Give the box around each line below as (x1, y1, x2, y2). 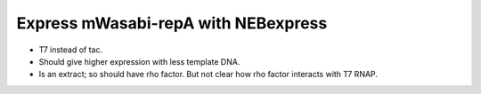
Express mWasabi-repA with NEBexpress (16, 13, 328, 33)
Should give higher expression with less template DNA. (38, 56, 240, 67)
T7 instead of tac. (38, 44, 103, 55)
